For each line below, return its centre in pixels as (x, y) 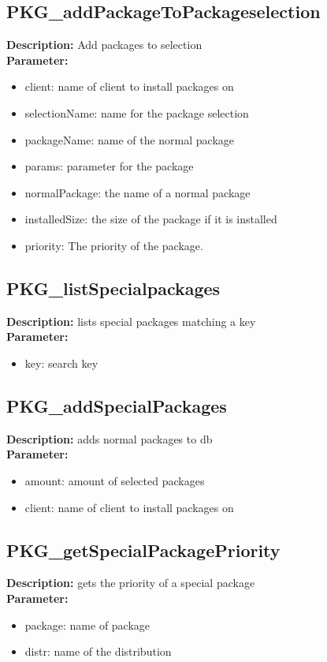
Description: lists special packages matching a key (131, 321)
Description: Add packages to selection (104, 45)
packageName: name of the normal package (130, 139)
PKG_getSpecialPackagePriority (143, 550)
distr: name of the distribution (98, 651)
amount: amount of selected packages (115, 480)
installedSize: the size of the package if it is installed (151, 219)
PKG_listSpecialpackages (113, 288)
